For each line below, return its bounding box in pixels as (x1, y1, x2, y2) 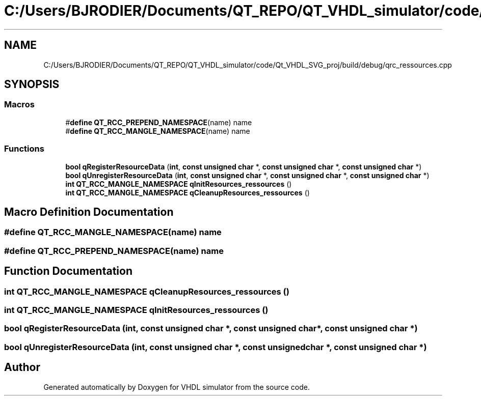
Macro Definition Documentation (4, 205, 174, 218)
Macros (4, 99, 35, 110)
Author (4, 361, 40, 374)
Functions (4, 144, 44, 154)
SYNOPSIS (4, 78, 60, 91)
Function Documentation (4, 265, 132, 278)
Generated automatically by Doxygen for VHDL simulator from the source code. (43, 382, 310, 391)
